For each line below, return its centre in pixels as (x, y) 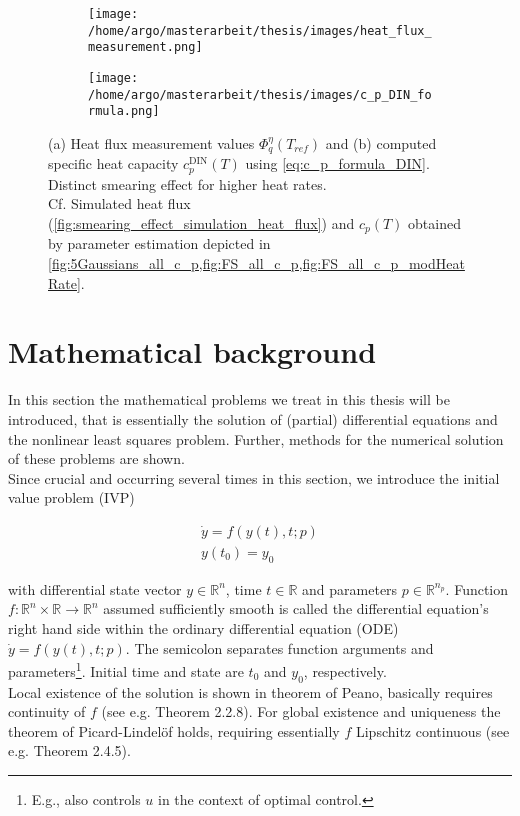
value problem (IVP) (71, 497)
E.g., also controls (86, 799)
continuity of (47, 711)
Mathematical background (192, 351)
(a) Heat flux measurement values (151, 142)
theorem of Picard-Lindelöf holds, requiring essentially (174, 730)
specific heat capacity (113, 163)
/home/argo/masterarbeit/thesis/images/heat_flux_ (260, 30)
